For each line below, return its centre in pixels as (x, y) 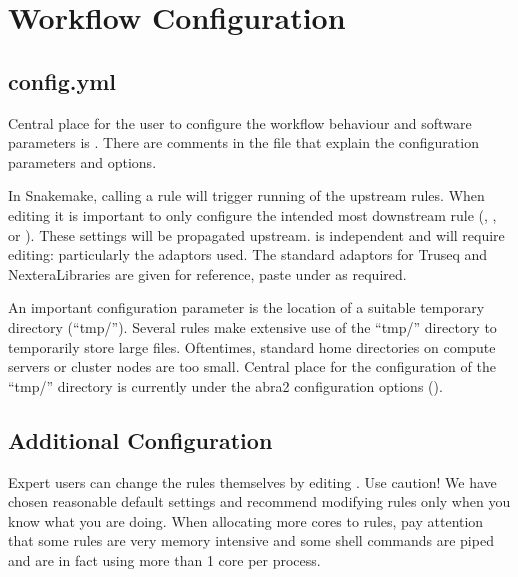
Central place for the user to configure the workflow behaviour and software (240, 122)
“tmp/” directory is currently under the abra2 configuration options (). (225, 385)
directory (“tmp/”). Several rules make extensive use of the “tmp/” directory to (252, 326)
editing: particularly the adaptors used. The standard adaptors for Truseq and (248, 254)
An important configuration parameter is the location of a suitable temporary (246, 307)
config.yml (62, 80)
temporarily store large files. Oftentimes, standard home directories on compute (252, 346)
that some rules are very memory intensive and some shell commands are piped (251, 540)
